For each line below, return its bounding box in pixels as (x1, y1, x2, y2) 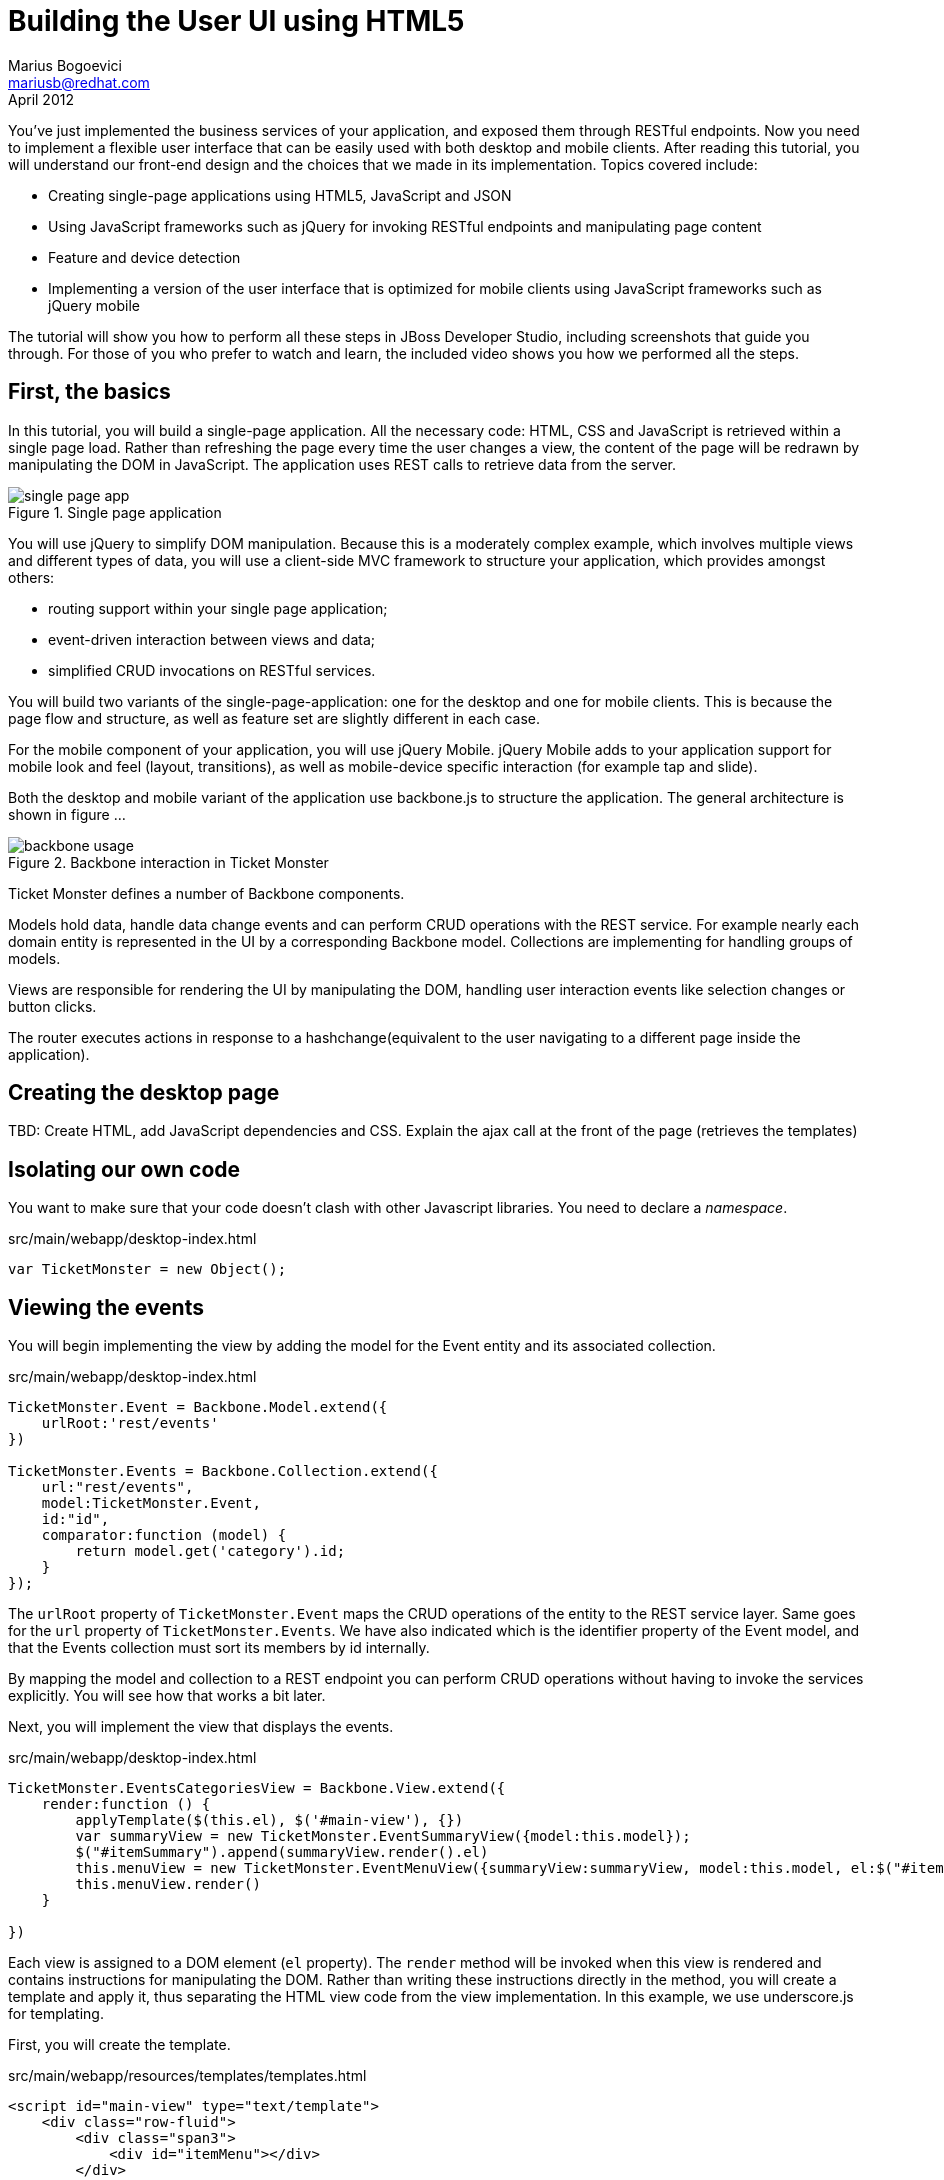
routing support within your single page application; (48, 599, 388, 617)
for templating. (8, 2005, 104, 2023)
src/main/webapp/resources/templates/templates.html (8, 2067, 367, 2085)
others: (8, 568, 55, 586)
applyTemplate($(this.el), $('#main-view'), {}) (75, 1812, 464, 1829)
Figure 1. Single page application (8, 503, 222, 521)
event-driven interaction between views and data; (48, 630, 375, 648)
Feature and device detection (48, 248, 241, 266)
